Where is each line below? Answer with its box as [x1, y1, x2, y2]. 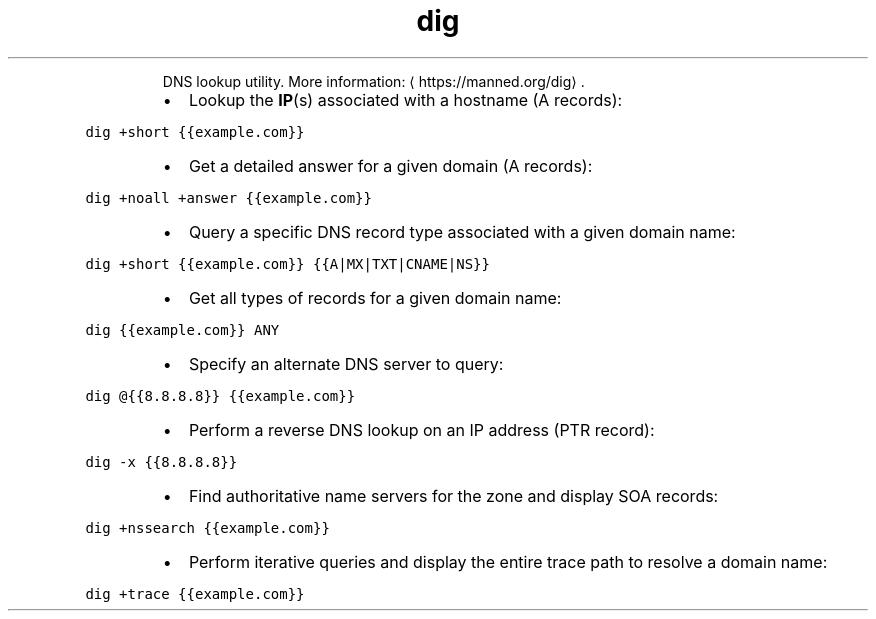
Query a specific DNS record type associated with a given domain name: [188, 221, 736, 242]
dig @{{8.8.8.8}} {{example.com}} [85, 387, 356, 404]
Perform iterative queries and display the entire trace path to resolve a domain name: [188, 551, 828, 572]
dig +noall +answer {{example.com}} [85, 189, 372, 206]
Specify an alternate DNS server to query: [188, 353, 504, 374]
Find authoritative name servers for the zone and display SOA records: [188, 485, 719, 506]
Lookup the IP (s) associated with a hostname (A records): [188, 89, 623, 110]
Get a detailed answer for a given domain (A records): [188, 155, 593, 176]
